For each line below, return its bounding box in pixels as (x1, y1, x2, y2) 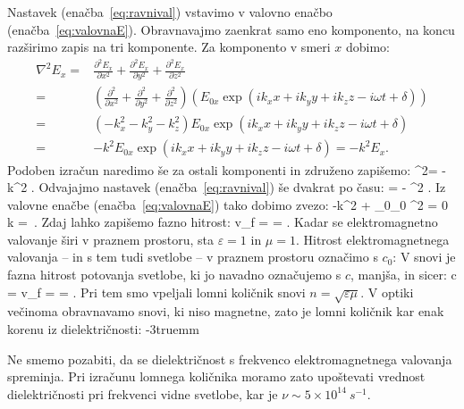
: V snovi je (392, 247, 456, 266)
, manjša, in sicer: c (350, 265, 457, 284)
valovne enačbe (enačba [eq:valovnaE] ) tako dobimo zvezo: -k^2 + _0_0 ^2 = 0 (7, 195, 448, 213)
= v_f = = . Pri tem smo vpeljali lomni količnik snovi (7, 282, 306, 301)
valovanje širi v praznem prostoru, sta (7, 230, 214, 248)
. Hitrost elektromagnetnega (295, 230, 450, 248)
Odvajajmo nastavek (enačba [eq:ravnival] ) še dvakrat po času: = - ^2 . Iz (38, 178, 446, 196)
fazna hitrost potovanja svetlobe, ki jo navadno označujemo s (7, 265, 342, 284)
